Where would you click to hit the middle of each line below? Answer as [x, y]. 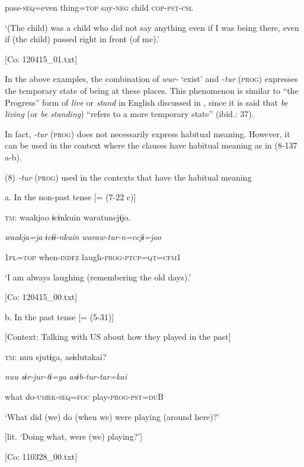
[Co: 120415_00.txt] [41, 297]
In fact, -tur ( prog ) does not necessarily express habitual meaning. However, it [148, 133]
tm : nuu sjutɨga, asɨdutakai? [56, 356]
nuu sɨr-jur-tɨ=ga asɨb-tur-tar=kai [66, 376]
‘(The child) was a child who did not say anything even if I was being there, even [152, 27]
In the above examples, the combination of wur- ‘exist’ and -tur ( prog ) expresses [151, 79]
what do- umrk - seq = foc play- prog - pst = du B [84, 397]
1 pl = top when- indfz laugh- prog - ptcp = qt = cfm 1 [93, 256]
